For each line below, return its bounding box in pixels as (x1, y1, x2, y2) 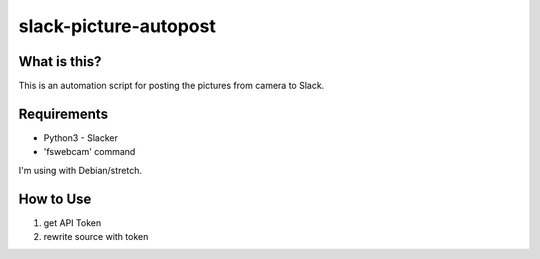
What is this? (18, 53, 102, 70)
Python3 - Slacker (43, 131, 119, 144)
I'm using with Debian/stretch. (18, 164, 142, 176)
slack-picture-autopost (18, 15, 217, 37)
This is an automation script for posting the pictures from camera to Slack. (18, 80, 325, 92)
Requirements (18, 105, 109, 122)
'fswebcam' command (43, 146, 136, 158)
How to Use (18, 190, 92, 207)
